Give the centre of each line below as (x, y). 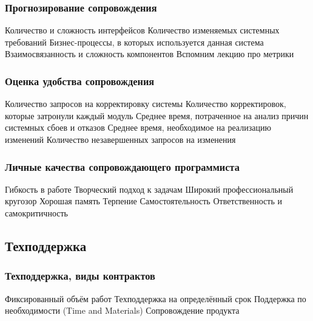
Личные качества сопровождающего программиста (122, 166)
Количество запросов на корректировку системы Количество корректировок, (146, 104)
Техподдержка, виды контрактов (80, 276)
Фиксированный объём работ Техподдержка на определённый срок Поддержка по (156, 298)
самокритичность (36, 213)
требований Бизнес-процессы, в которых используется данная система (134, 42)
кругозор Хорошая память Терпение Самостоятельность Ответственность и (143, 201)
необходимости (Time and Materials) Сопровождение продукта (122, 310)
